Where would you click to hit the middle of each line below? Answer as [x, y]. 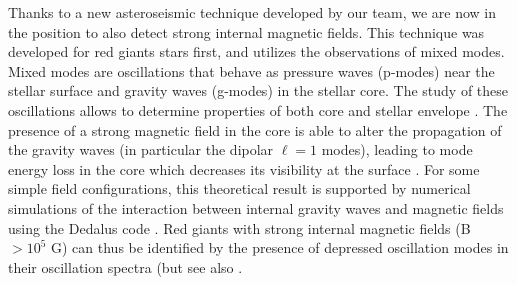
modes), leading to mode [397, 149]
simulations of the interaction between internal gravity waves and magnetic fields [256, 207]
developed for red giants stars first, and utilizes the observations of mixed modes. [256, 51]
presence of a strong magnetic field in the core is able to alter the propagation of [255, 129]
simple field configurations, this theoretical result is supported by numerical [239, 188]
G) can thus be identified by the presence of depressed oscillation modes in [280, 247]
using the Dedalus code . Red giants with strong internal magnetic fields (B [239, 227]
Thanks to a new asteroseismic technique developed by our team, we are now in [252, 12]
